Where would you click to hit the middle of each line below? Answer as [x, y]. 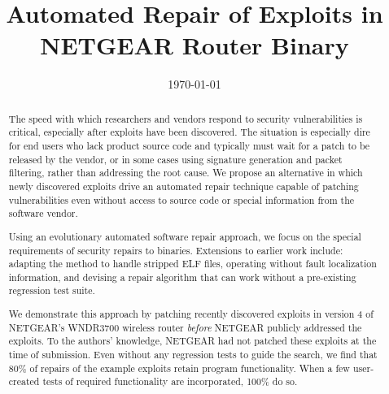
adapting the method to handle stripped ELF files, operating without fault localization [192, 264]
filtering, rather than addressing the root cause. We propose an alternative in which [186, 173]
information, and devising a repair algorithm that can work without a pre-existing [182, 277]
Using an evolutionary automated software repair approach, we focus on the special [185, 236]
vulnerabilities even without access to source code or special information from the [181, 199]
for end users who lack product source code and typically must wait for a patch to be [189, 146]
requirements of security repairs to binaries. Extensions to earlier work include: [176, 250]
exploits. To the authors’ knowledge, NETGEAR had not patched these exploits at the [192, 341]
